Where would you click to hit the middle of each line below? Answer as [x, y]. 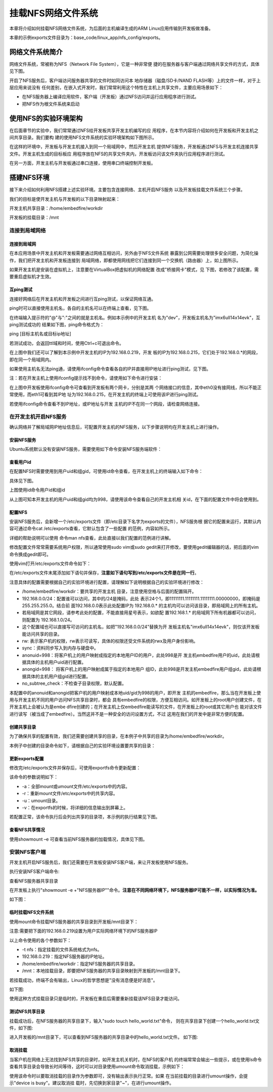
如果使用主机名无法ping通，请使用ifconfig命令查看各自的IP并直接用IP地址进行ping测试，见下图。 [110, 369]
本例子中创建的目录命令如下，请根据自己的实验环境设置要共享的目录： [82, 746]
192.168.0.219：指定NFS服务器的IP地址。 [64, 956]
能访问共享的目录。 [42, 634]
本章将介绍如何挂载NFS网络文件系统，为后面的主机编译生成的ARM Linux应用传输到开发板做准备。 [111, 28]
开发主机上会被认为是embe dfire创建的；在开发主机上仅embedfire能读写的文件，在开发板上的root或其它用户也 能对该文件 [136, 707]
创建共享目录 [23, 727]
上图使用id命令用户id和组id [37, 490]
